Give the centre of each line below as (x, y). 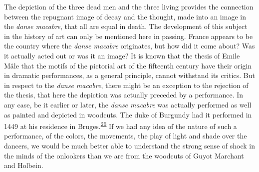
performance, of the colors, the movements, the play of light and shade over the (126, 136)
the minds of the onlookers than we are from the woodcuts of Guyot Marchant (124, 155)
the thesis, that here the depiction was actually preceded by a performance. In (124, 95)
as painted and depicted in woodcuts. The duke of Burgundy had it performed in (128, 114)
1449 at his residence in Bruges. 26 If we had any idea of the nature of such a (121, 125)
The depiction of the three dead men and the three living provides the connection (129, 6)
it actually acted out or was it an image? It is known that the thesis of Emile (122, 55)
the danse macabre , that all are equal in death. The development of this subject (126, 26)
